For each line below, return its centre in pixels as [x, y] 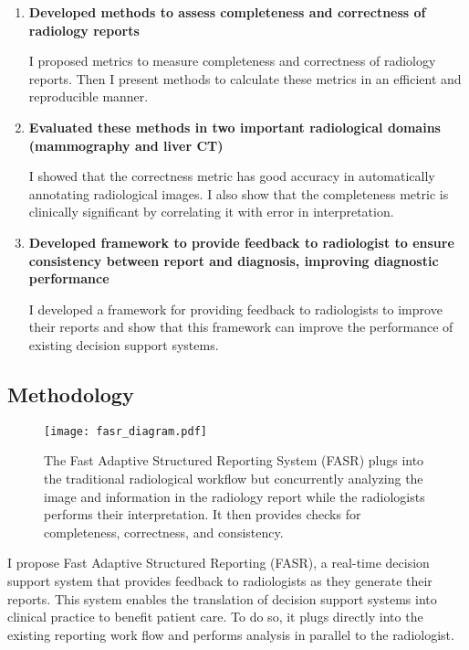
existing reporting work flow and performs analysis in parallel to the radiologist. [231, 634]
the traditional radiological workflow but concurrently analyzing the [234, 478]
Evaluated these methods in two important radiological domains [234, 127]
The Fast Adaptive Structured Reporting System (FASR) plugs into [234, 460]
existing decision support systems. [124, 344]
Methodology [71, 394]
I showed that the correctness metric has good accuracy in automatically [232, 176]
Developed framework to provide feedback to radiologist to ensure [241, 242]
